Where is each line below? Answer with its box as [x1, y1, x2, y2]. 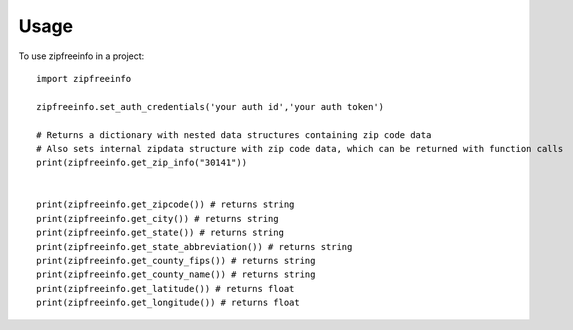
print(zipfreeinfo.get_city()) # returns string [36, 213, 279, 224]
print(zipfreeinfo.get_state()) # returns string [36, 227, 285, 239]
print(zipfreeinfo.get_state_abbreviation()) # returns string [36, 241, 353, 252]
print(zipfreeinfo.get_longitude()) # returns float [36, 297, 300, 309]
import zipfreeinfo [36, 73, 132, 84]
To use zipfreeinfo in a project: [18, 50, 145, 62]
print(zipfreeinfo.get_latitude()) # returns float [36, 283, 295, 294]
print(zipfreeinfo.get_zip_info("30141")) [36, 157, 248, 169]
